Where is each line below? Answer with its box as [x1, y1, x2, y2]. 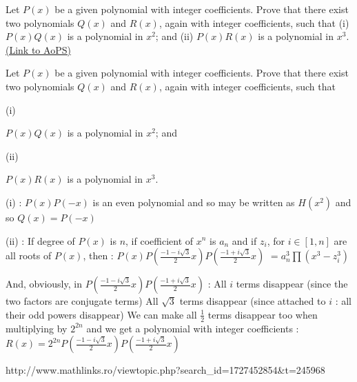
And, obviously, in [6, 277, 82, 291]
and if [232, 233, 257, 248]
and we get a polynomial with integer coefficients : [86, 321, 299, 335]
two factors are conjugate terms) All [6, 294, 159, 308]
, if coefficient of [125, 233, 194, 248]
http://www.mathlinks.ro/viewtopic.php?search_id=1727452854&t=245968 [6, 363, 325, 377]
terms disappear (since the [236, 277, 348, 291]
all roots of [6, 248, 52, 263]
